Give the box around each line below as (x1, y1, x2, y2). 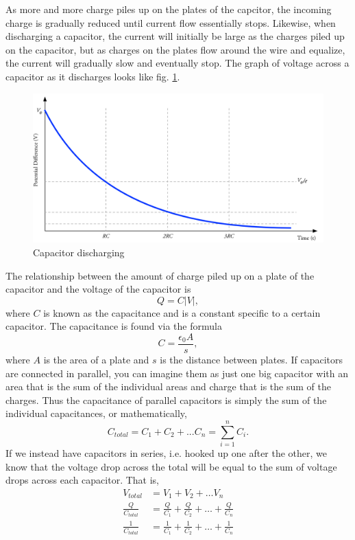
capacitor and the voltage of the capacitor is (5, 282, 191, 296)
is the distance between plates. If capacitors (160, 352, 343, 366)
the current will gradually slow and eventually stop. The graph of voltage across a (5, 56, 350, 70)
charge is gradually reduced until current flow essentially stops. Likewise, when (5, 15, 336, 30)
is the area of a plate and (43, 352, 149, 366)
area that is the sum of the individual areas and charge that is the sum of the (5, 379, 331, 394)
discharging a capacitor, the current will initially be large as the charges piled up (5, 29, 345, 43)
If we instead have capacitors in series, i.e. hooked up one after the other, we (5, 446, 328, 460)
